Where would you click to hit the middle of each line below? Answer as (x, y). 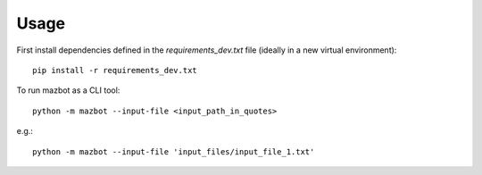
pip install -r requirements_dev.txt (115, 70)
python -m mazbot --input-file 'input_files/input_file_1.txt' (174, 151)
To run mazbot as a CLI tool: (68, 90)
